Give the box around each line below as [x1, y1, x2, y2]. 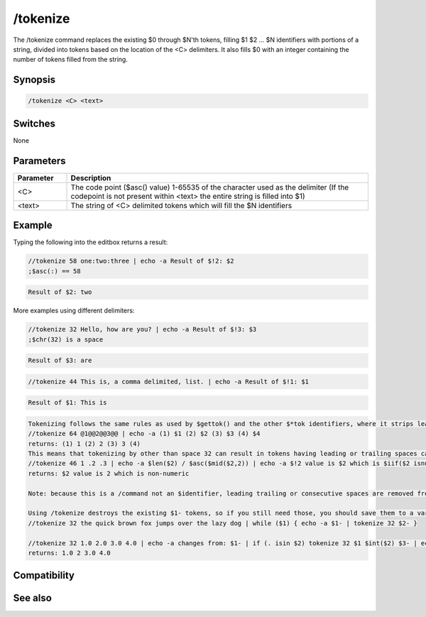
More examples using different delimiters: [13, 306, 135, 315]
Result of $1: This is [28, 398, 107, 407]
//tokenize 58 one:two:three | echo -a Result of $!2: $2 [28, 257, 234, 266]
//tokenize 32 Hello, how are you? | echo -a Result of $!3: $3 [28, 325, 257, 334]
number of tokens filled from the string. [13, 55, 128, 64]
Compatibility [13, 569, 75, 581]
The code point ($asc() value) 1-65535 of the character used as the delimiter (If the [70, 182, 349, 192]
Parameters [13, 155, 66, 167]
